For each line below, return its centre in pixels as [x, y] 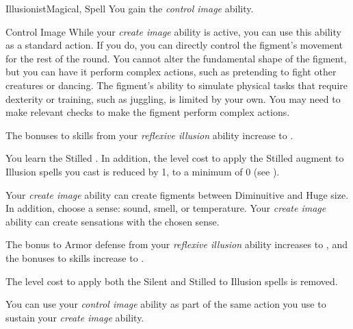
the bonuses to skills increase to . [75, 257]
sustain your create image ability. [75, 317]
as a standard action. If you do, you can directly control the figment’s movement [174, 45]
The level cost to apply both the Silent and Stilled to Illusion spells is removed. [172, 281]
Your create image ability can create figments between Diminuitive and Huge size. [177, 194]
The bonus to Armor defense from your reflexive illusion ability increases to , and [176, 244]
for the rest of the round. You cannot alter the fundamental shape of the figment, [176, 58]
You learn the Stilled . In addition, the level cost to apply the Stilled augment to [175, 158]
